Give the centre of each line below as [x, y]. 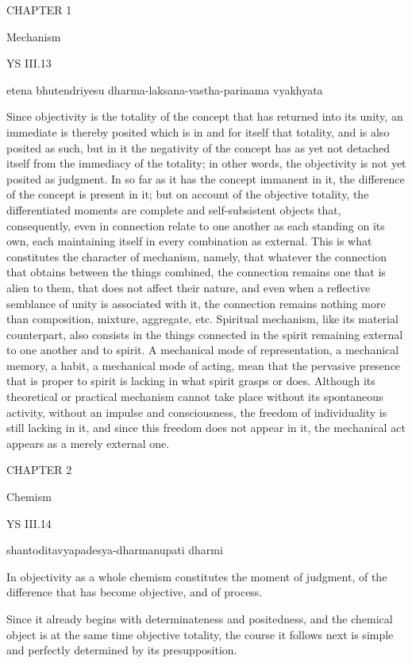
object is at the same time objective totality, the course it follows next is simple [200, 634]
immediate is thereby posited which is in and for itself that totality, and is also [198, 131]
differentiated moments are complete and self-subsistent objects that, [174, 209]
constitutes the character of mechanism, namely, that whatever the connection [197, 256]
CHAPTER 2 [39, 470]
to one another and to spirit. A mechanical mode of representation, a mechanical [203, 350]
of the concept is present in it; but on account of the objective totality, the [188, 194]
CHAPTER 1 [39, 10]
